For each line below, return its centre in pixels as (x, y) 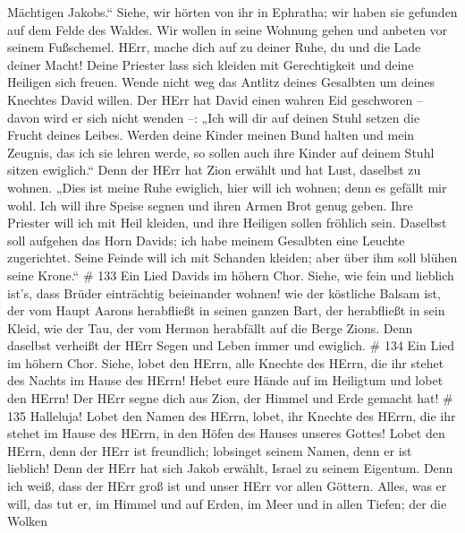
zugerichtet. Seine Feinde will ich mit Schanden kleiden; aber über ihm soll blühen (232, 258)
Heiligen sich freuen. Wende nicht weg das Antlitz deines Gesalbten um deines (221, 82)
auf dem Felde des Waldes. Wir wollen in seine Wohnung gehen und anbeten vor (228, 29)
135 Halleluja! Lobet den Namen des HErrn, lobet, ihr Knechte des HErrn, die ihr (232, 415)
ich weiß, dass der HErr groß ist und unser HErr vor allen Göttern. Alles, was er (227, 486)
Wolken (28, 521)
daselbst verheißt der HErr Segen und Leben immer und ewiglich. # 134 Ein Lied (231, 345)
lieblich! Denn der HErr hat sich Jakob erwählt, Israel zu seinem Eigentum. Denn (230, 468)
